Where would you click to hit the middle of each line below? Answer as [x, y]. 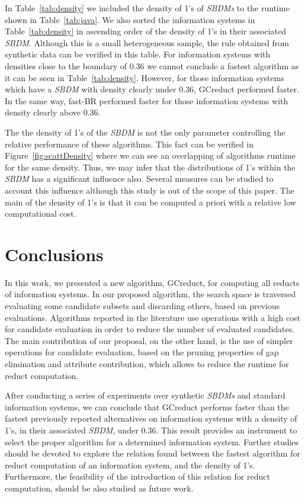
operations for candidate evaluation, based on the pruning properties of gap [142, 352]
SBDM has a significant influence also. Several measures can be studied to [139, 179]
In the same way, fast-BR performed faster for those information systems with [147, 100]
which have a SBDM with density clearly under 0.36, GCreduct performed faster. [152, 89]
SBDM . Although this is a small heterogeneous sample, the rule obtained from [147, 42]
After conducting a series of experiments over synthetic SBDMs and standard [145, 395]
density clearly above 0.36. [53, 112]
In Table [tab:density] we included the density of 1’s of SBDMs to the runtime [147, 8]
